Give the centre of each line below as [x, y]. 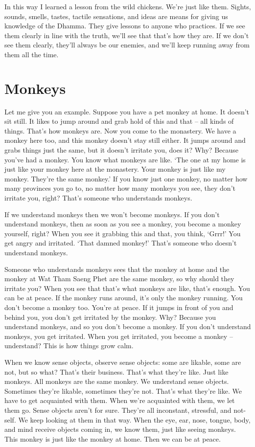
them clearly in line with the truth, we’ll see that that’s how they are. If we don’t [127, 35]
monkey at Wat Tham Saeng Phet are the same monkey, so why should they [119, 279]
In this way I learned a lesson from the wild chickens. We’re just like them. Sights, [128, 6]
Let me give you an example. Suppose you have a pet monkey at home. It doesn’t [127, 111]
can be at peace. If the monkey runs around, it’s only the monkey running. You [124, 298]
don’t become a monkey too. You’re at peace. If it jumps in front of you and [119, 307]
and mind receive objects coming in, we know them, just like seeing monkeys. [120, 429]
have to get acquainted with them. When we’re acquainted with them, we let [120, 400]
